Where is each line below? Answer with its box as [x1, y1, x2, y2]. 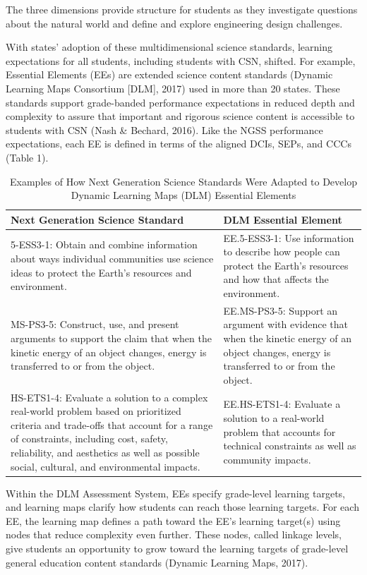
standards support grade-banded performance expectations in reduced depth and [6, 95, 355, 109]
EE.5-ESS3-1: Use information [223, 230, 354, 245]
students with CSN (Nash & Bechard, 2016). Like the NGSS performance [6, 122, 323, 137]
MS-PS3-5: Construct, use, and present [11, 317, 179, 332]
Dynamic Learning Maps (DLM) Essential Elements [71, 188, 296, 202]
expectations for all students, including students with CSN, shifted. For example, [6, 53, 356, 68]
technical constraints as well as [223, 438, 356, 453]
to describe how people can [223, 244, 340, 259]
